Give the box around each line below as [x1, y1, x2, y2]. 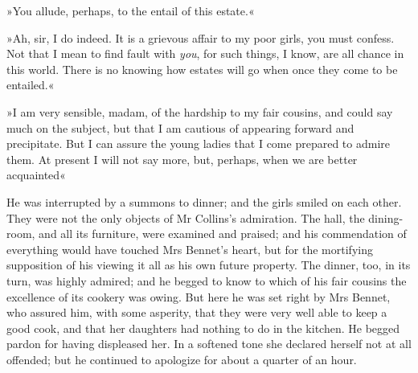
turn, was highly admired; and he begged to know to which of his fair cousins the [6, 272, 407, 289]
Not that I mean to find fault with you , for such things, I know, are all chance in [6, 45, 404, 62]
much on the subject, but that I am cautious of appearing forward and [6, 119, 354, 136]
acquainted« [6, 166, 66, 183]
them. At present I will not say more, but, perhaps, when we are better [6, 150, 358, 167]
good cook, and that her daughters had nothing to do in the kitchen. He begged [6, 319, 400, 336]
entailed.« [6, 76, 55, 93]
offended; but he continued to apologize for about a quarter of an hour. [6, 350, 357, 367]
